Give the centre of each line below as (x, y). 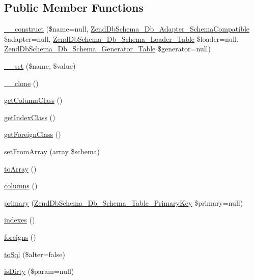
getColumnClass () (33, 100)
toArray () (20, 168)
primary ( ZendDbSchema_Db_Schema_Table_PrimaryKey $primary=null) (124, 202)
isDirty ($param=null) (39, 271)
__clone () (21, 83)
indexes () (20, 220)
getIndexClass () (30, 117)
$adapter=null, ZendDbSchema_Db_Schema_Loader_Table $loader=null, (121, 38)
